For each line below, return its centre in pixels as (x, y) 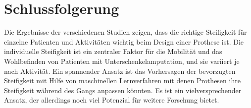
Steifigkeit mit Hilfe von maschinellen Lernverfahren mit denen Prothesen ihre (122, 81)
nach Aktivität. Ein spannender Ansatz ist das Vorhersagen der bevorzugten (120, 71)
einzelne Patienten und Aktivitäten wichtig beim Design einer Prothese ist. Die (124, 41)
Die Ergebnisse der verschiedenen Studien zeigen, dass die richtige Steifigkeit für (125, 32)
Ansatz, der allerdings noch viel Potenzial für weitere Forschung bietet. (112, 100)
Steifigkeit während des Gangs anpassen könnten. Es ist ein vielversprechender (123, 90)
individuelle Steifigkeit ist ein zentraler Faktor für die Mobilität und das (113, 51)
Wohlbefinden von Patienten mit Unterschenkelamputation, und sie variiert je (122, 61)
